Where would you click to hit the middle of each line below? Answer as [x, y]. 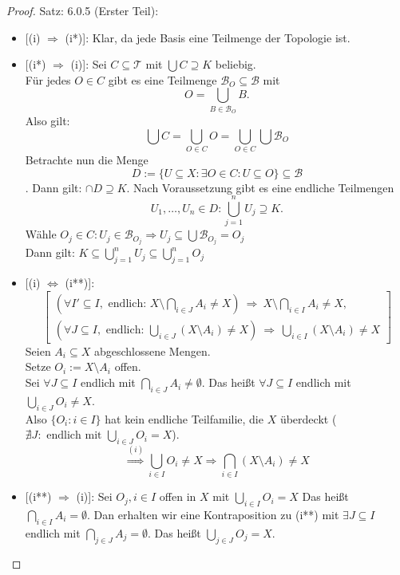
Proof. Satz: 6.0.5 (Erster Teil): [83, 10]
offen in [178, 496]
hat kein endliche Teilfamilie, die [184, 418]
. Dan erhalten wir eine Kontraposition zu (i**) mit [213, 514]
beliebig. [236, 64]
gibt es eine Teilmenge [162, 79]
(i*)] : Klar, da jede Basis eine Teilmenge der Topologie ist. [208, 37]
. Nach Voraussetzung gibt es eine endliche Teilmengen [260, 187]
